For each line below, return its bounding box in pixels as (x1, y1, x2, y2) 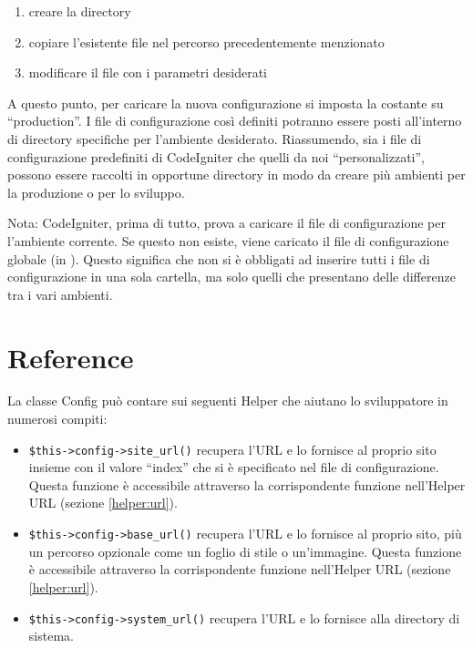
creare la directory (28, 2, 131, 20)
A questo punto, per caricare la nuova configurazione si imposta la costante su (7, 93, 444, 112)
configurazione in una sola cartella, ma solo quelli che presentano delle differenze (7, 267, 456, 286)
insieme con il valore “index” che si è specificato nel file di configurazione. (28, 458, 439, 477)
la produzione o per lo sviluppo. (7, 182, 185, 201)
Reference (7, 338, 134, 375)
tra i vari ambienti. (7, 284, 113, 303)
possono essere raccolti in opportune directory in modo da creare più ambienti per (7, 165, 466, 184)
